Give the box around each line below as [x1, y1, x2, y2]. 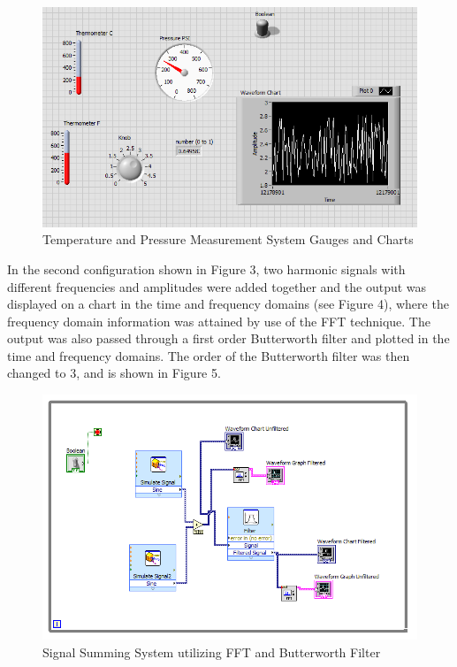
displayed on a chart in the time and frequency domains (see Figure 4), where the [7, 295, 449, 313]
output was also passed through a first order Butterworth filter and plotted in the [7, 329, 450, 348]
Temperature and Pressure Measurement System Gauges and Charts [42, 230, 414, 249]
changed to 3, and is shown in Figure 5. [7, 364, 221, 382]
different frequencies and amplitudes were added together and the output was [7, 277, 427, 295]
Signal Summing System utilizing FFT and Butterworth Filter [42, 642, 381, 661]
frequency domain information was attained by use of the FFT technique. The [7, 311, 430, 330]
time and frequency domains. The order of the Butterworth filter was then [7, 346, 410, 364]
